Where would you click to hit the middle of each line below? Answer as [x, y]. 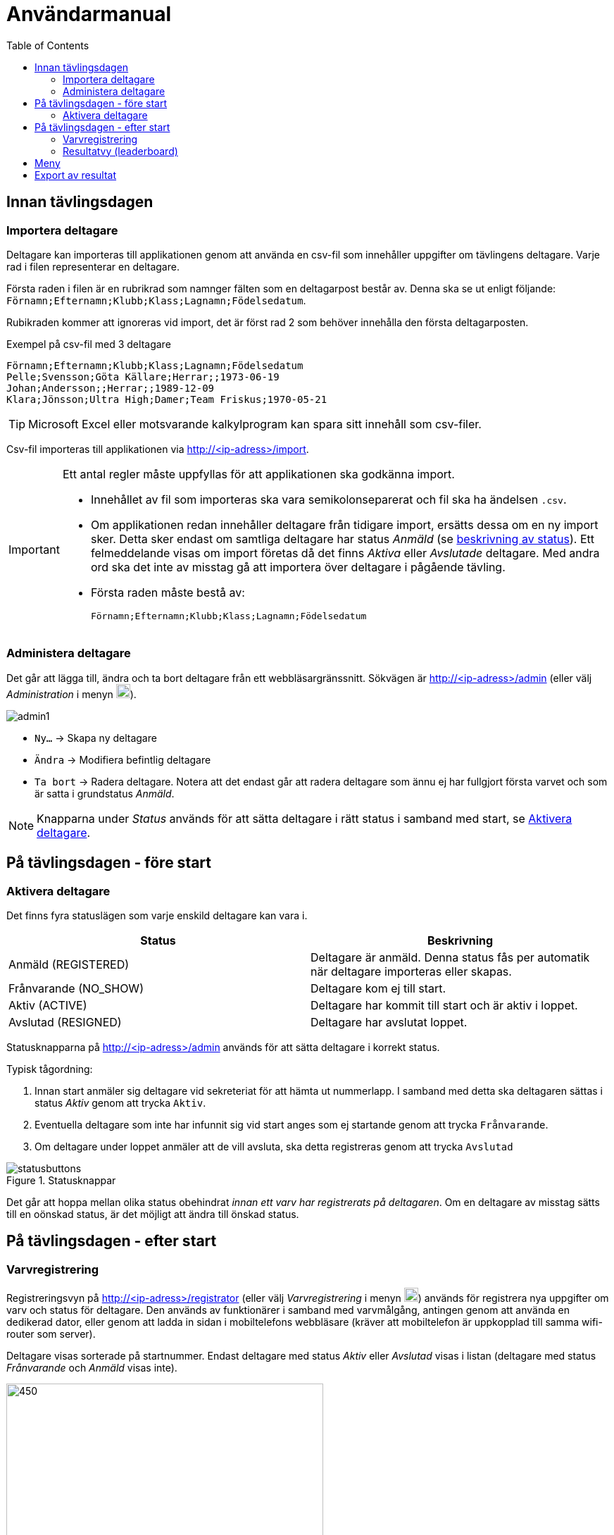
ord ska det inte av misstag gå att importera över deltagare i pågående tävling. [298, 567]
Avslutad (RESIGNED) [65, 1022]
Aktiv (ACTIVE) [48, 1005]
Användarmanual [89, 14]
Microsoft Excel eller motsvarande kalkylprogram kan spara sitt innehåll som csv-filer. [255, 424]
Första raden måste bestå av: [168, 592]
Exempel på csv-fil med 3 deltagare [89, 344]
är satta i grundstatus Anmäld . [105, 793]
